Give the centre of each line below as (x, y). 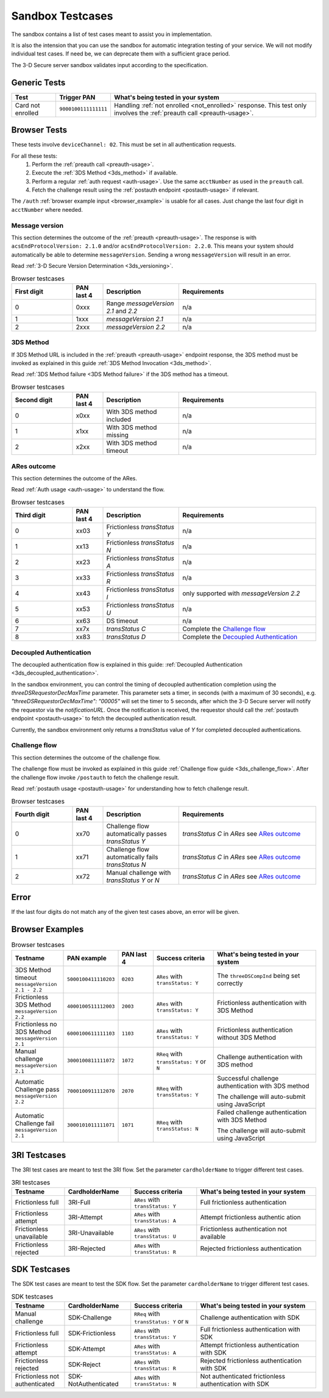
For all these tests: (34, 156)
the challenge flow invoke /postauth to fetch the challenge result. (95, 777)
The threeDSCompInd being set (259, 976)
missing (118, 435)
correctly (230, 983)
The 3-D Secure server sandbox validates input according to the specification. (110, 65)
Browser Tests (39, 130)
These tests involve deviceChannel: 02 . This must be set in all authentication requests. (124, 145)
